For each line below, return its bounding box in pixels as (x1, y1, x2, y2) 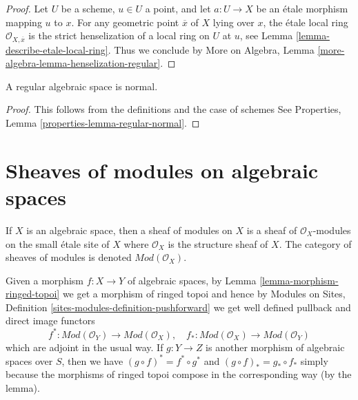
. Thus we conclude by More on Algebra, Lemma (108, 42, 315, 56)
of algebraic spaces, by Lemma (127, 273, 257, 287)
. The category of (279, 236, 352, 251)
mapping (6, 14, 42, 29)
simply (300, 353, 328, 368)
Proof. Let (6, 1, 48, 15)
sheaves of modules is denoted (6, 250, 132, 264)
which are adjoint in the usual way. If (6, 339, 163, 354)
